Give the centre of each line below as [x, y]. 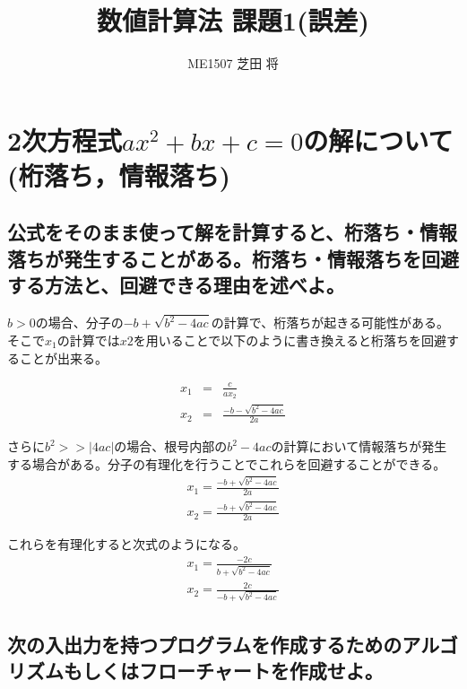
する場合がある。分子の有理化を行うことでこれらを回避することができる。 [227, 463]
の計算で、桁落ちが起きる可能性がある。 [330, 323]
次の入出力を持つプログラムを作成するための [205, 644]
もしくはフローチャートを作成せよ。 [223, 671]
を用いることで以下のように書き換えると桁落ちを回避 [290, 340]
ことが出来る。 [63, 358]
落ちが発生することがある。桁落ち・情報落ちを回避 [233, 258]
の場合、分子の [79, 323]
